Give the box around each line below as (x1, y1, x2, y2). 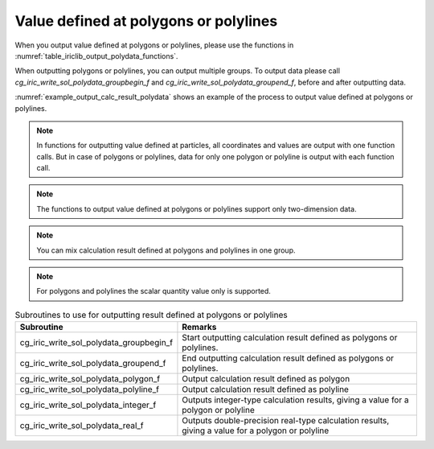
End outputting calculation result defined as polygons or (182, 352, 394, 364)
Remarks (182, 322, 217, 333)
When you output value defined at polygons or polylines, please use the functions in (14, 40, 294, 50)
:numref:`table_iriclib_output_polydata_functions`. (14, 51, 178, 60)
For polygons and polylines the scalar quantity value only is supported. (36, 286, 271, 296)
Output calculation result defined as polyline (182, 384, 350, 395)
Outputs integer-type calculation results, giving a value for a (182, 394, 409, 406)
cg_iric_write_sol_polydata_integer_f (19, 399, 157, 410)
